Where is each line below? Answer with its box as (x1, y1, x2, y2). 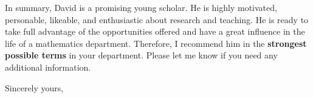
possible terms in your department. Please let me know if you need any (5, 49, 278, 61)
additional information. (5, 60, 91, 73)
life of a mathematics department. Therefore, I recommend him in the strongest (5, 37, 307, 49)
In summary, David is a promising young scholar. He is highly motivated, (5, 1, 277, 13)
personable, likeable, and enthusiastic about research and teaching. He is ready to (5, 13, 309, 26)
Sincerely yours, (5, 81, 64, 94)
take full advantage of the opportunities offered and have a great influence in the (5, 25, 305, 38)
